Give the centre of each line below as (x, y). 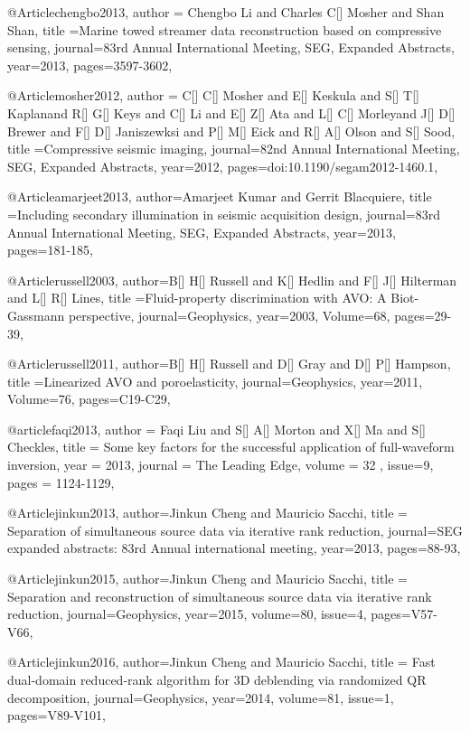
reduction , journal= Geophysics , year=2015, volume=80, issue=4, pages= (209, 614)
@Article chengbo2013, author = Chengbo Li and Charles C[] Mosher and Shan (226, 12)
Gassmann (36, 315)
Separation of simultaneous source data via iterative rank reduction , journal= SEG (235, 530)
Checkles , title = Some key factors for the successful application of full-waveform (231, 447)
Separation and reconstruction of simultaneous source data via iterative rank (220, 596)
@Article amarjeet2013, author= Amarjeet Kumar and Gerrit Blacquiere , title (220, 197)
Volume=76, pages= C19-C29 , (89, 399)
